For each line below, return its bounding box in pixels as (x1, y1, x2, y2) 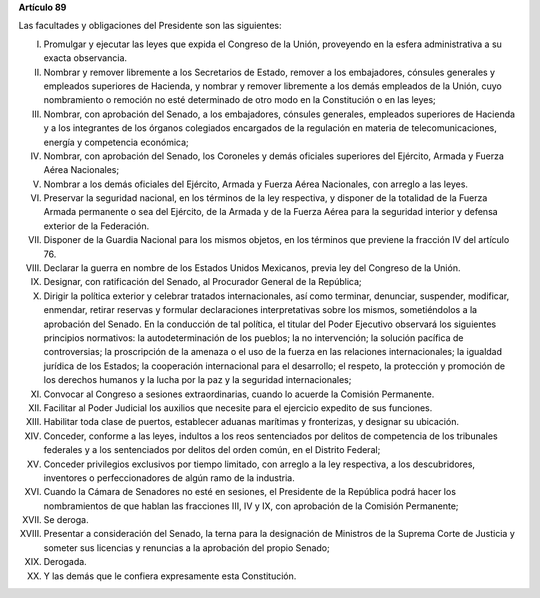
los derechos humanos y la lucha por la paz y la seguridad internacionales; (43, 374, 352, 386)
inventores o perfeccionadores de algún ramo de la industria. (43, 471, 295, 484)
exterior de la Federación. (43, 220, 150, 232)
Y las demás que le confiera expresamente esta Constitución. (43, 570, 297, 582)
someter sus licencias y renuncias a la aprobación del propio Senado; (43, 541, 330, 554)
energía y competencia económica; (43, 136, 189, 148)
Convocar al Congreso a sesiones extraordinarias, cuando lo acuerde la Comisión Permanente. (43, 388, 435, 400)
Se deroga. (43, 514, 89, 526)
